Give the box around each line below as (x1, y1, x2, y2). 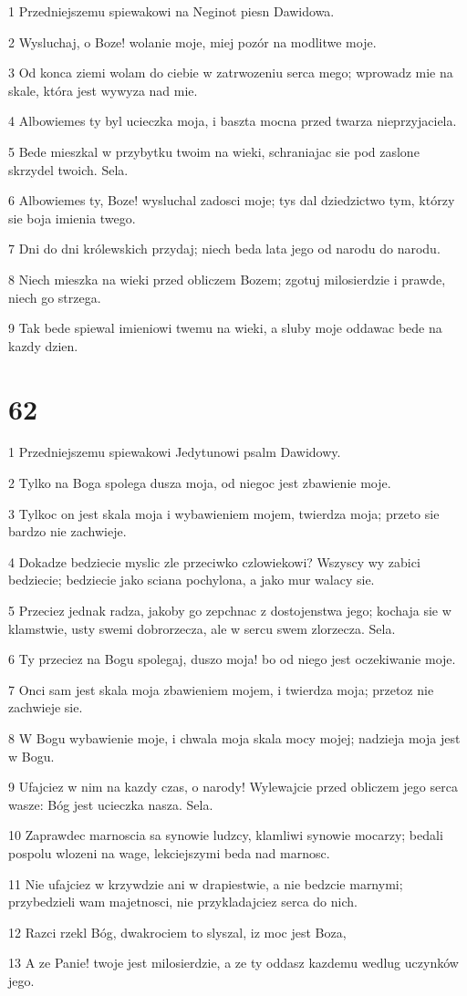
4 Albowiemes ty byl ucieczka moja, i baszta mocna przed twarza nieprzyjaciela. (8, 111, 457, 130)
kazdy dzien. (8, 336, 78, 355)
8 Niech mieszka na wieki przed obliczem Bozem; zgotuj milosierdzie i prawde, (8, 269, 446, 288)
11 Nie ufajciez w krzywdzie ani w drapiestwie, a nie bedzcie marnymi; (8, 874, 403, 893)
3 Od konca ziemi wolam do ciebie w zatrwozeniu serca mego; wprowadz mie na (8, 63, 453, 82)
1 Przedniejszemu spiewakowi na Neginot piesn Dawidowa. (8, 2, 335, 20)
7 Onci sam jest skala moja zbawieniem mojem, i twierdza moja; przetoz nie (8, 680, 434, 699)
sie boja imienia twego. (8, 208, 136, 227)
